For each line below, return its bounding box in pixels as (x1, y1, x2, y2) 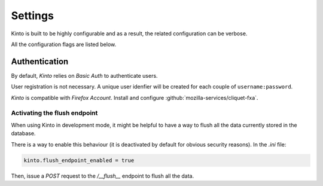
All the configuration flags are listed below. (11, 41, 117, 48)
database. (11, 130, 36, 137)
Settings (11, 9, 54, 22)
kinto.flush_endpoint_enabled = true (23, 157, 135, 164)
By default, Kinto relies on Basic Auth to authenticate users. (11, 72, 158, 79)
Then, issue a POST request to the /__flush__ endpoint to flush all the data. (11, 172, 194, 179)
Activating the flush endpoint (11, 109, 98, 117)
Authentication (11, 56, 69, 66)
